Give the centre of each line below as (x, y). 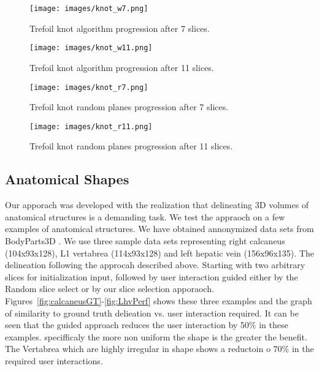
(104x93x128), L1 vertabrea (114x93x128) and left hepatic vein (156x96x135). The (159, 253)
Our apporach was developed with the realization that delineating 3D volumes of (157, 205)
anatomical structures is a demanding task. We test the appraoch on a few (145, 216)
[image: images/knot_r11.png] (91, 126)
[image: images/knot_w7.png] (89, 9)
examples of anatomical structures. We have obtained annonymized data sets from (159, 229)
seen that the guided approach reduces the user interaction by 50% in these (147, 325)
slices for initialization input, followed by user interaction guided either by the (152, 276)
